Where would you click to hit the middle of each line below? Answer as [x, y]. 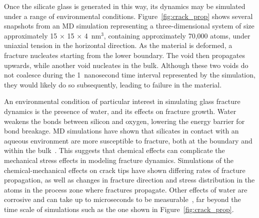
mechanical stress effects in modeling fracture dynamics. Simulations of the [119, 160]
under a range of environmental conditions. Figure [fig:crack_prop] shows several [128, 16]
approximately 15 [31, 35]
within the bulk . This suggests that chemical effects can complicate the [114, 150]
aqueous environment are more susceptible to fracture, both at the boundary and [128, 140]
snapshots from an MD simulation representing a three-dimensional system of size [129, 26]
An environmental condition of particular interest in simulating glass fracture [122, 101]
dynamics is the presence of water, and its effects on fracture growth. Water [120, 111]
